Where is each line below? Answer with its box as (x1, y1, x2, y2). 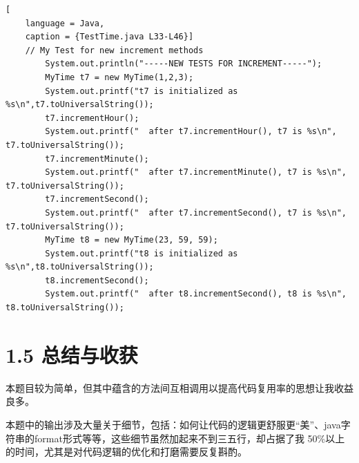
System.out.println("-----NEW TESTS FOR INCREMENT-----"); (45, 59, 322, 69)
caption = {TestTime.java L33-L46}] (25, 32, 194, 42)
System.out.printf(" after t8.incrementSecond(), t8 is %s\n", (45, 289, 347, 299)
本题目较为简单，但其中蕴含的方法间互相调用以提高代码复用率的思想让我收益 (6, 380, 353, 395)
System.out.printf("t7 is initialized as (45, 86, 238, 96)
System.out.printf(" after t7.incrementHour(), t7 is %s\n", (45, 126, 337, 137)
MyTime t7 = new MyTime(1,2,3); (45, 72, 194, 82)
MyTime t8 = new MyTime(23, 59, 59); (45, 235, 218, 245)
